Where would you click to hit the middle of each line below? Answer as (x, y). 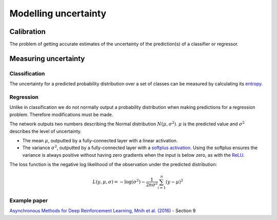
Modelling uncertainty (58, 13)
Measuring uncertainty (47, 58)
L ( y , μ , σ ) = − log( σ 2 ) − (119, 181)
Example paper (29, 200)
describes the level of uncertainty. (46, 131)
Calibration (28, 32)
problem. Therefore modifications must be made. (61, 114)
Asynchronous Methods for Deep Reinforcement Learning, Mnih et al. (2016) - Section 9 (103, 211)
